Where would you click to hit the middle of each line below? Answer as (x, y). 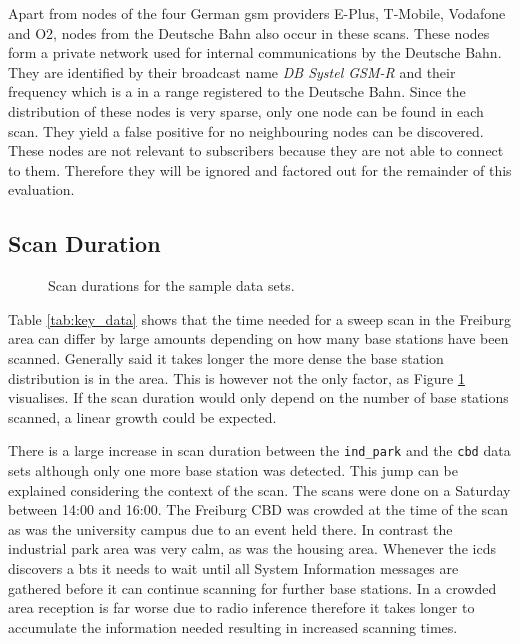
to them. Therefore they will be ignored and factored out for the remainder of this (260, 169)
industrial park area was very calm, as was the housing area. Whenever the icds (252, 548)
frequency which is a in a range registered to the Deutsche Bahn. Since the (237, 91)
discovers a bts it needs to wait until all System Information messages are (233, 567)
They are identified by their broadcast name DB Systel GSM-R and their (232, 71)
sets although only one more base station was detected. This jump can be (233, 469)
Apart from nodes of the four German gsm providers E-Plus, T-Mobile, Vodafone (257, 13)
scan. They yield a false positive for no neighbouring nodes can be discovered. (246, 130)
